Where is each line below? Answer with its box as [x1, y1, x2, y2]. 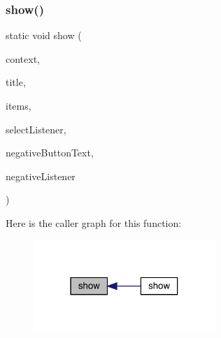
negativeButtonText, [6, 145, 94, 160]
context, [6, 51, 40, 66]
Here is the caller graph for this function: [6, 215, 182, 230]
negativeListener [6, 168, 76, 183]
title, [6, 75, 26, 89]
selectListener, [6, 122, 66, 136]
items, [6, 98, 31, 112]
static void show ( [6, 28, 82, 43]
